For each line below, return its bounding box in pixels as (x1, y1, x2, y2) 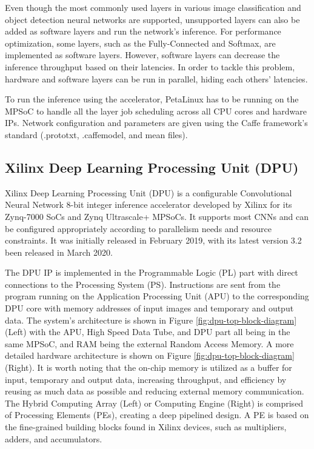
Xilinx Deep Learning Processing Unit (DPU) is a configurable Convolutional (5, 186, 292, 199)
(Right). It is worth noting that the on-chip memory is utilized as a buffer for (5, 361, 292, 374)
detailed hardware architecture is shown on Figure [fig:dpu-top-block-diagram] (5, 349, 295, 362)
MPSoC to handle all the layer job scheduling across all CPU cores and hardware (5, 104, 307, 117)
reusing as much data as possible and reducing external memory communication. (5, 385, 304, 397)
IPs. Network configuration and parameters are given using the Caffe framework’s (5, 116, 308, 129)
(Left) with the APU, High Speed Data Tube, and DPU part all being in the (5, 325, 290, 338)
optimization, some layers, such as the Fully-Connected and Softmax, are (5, 36, 276, 49)
